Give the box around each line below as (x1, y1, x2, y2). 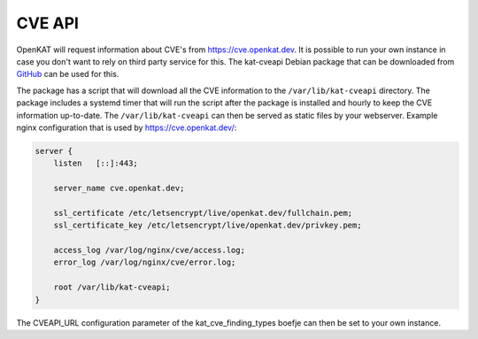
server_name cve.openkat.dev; (53, 183, 185, 194)
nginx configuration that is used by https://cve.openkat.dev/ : (16, 122, 237, 133)
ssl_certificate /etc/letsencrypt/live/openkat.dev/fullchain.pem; (53, 208, 353, 218)
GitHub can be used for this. (16, 69, 119, 80)
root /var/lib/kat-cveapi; (53, 282, 172, 292)
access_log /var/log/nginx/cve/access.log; (53, 245, 245, 255)
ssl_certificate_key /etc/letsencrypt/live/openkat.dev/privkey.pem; (53, 220, 362, 230)
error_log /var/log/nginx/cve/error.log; (53, 258, 236, 267)
